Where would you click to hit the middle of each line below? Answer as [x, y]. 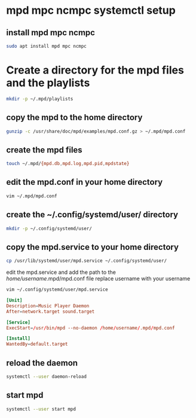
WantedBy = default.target [37, 344]
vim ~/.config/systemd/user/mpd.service [57, 290]
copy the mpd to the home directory [74, 118]
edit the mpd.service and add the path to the [61, 272]
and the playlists [48, 83]
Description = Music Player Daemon [48, 306]
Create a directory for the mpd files [95, 70]
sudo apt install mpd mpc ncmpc [46, 46]
